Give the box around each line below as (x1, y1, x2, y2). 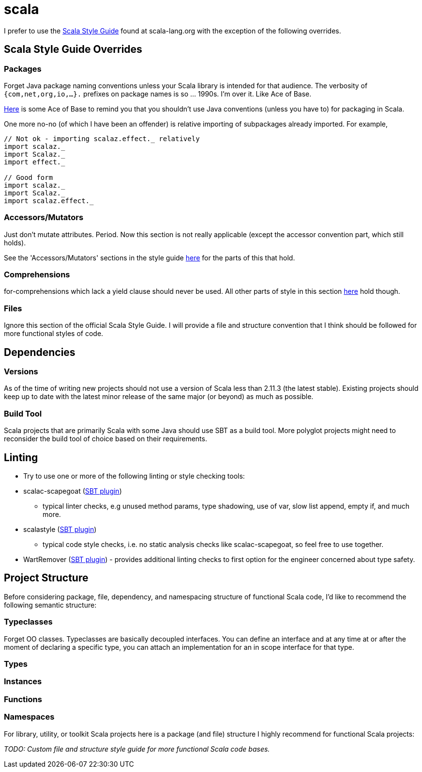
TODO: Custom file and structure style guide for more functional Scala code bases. (4, 744, 270, 753)
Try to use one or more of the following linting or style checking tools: (23, 472, 245, 481)
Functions (4, 694, 42, 704)
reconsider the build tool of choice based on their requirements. (4, 434, 207, 443)
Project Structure (4, 572, 89, 584)
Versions (4, 367, 38, 377)
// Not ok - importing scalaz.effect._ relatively (4, 134, 200, 143)
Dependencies (4, 346, 75, 358)
